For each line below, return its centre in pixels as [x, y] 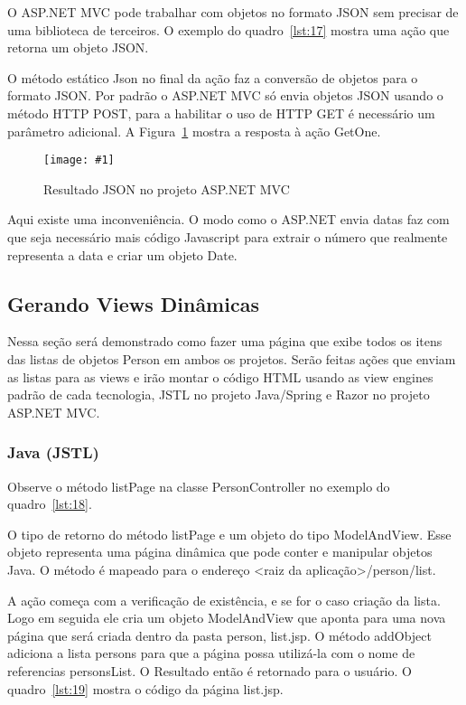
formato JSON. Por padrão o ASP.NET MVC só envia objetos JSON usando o [225, 95]
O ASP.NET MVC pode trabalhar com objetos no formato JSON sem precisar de [233, 12]
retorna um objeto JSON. [78, 47]
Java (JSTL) [53, 452]
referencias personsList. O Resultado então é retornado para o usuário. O [210, 670]
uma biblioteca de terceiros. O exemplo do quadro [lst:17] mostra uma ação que [228, 29]
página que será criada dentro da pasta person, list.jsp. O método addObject [219, 635]
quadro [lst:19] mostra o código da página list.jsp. [145, 688]
